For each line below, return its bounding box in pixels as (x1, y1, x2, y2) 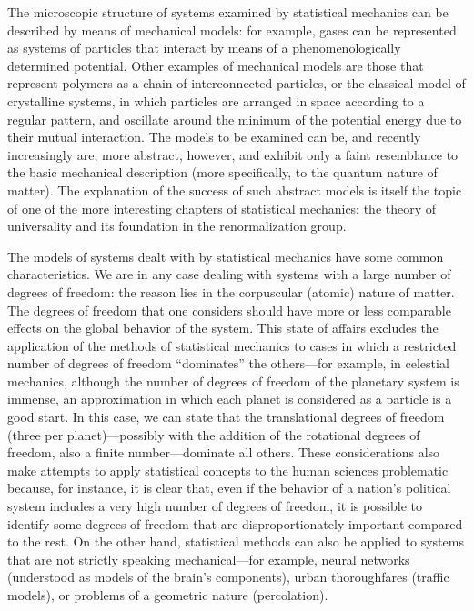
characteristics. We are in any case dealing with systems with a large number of (7, 265, 451, 284)
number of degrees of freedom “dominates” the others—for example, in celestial (7, 354, 449, 373)
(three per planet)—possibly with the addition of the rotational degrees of (7, 425, 420, 444)
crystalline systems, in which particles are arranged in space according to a (7, 91, 425, 110)
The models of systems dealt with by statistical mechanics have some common (7, 246, 444, 265)
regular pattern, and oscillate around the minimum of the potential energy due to (7, 109, 462, 128)
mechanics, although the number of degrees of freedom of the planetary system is (7, 371, 459, 390)
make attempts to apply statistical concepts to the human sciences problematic (7, 460, 449, 479)
